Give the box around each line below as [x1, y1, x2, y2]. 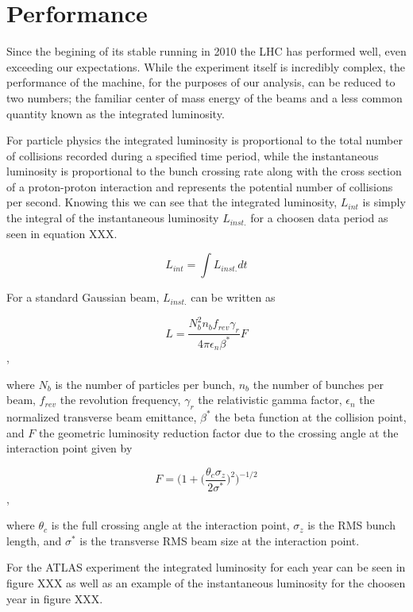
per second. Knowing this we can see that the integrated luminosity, [6, 194, 338, 210]
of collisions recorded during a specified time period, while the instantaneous [6, 147, 379, 164]
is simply [362, 194, 406, 210]
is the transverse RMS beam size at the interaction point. [79, 532, 360, 548]
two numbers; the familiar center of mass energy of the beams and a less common [6, 89, 403, 106]
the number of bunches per [253, 375, 384, 392]
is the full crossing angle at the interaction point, [51, 517, 290, 533]
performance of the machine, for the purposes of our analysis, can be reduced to [6, 74, 396, 90]
